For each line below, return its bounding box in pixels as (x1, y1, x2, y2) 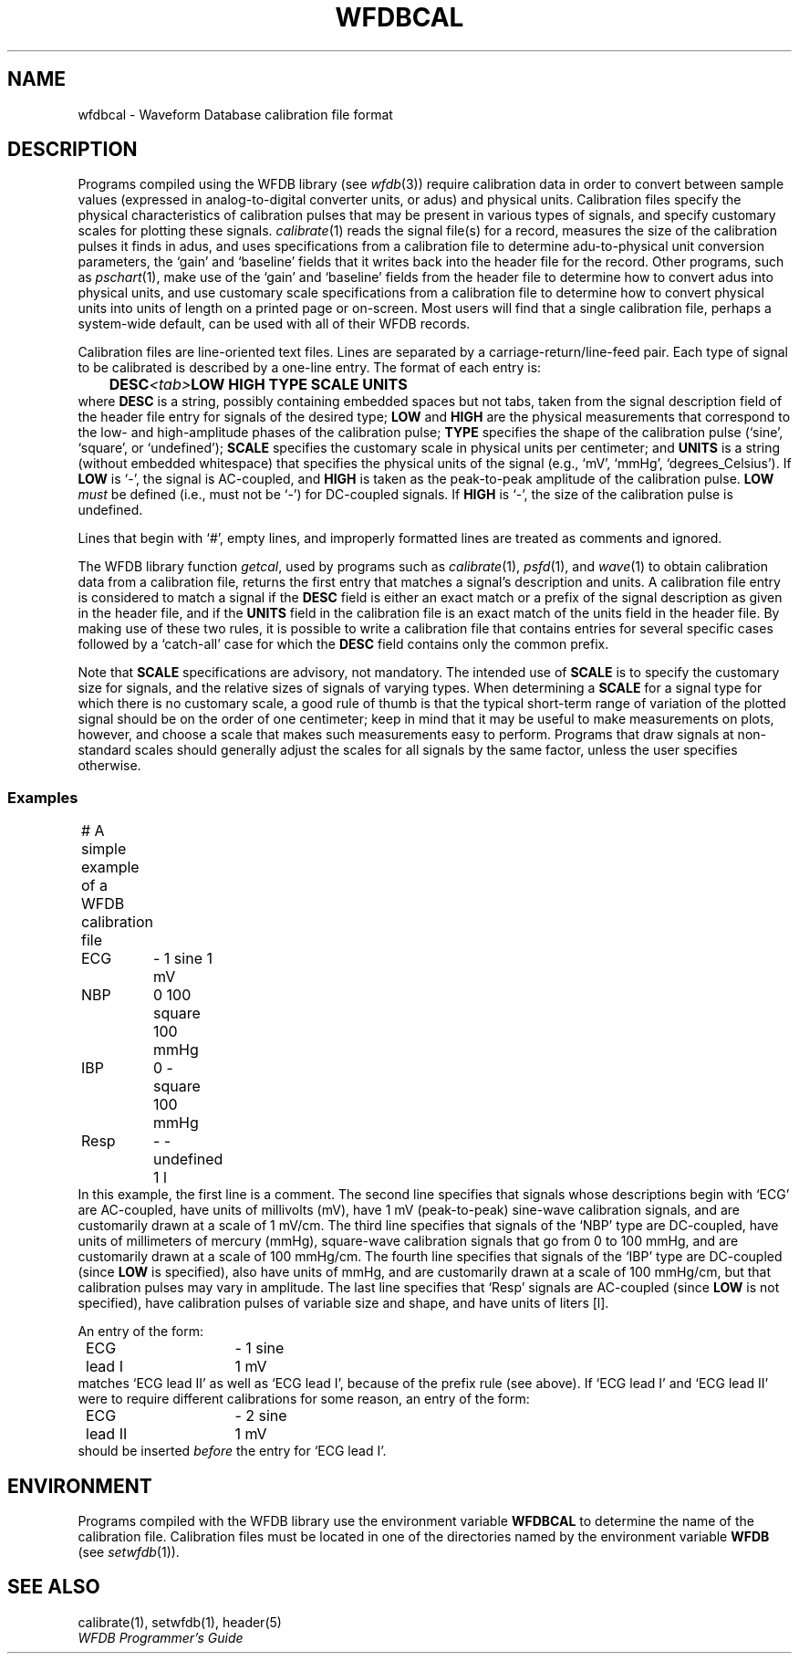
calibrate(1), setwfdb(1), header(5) (78, 1614, 282, 1630)
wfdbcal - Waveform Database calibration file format (78, 106, 393, 122)
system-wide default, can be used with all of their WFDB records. (78, 316, 471, 332)
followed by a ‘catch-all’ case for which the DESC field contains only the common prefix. (78, 636, 609, 653)
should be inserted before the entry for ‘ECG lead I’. (78, 1443, 387, 1459)
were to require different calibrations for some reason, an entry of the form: (78, 1391, 530, 1407)
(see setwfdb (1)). (78, 1544, 180, 1561)
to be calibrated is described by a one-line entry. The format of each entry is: (78, 360, 542, 376)
